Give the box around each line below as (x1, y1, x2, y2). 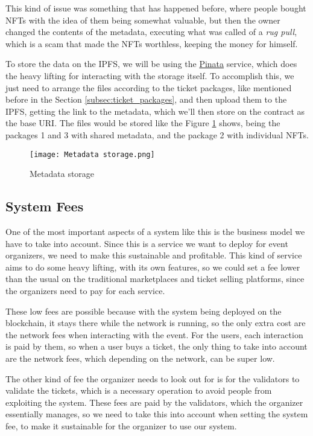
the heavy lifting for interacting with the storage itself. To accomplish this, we (5, 69, 294, 82)
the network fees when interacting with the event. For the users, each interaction (5, 328, 303, 341)
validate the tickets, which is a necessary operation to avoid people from (5, 384, 272, 397)
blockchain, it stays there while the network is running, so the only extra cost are (5, 316, 306, 329)
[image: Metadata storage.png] (30, 150, 155, 159)
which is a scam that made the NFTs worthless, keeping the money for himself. (5, 37, 298, 50)
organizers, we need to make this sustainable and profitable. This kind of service (5, 249, 302, 261)
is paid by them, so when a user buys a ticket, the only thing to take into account (5, 340, 308, 353)
